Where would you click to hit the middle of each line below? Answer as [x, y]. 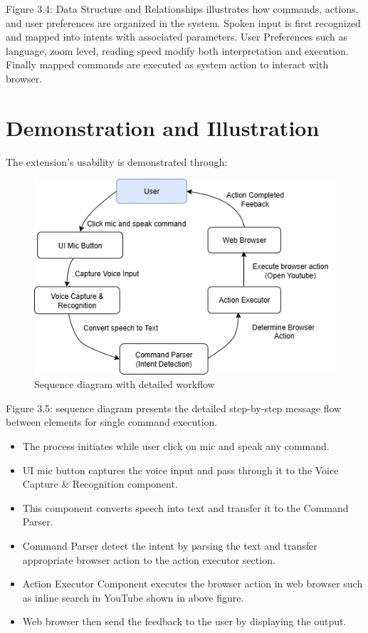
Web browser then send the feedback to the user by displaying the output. [184, 621]
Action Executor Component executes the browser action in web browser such [193, 584]
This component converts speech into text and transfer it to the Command [185, 507]
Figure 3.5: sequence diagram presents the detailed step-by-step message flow [174, 408]
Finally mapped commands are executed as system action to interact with [167, 64]
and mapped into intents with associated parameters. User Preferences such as [177, 37]
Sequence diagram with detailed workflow [125, 384]
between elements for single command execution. [112, 422]
